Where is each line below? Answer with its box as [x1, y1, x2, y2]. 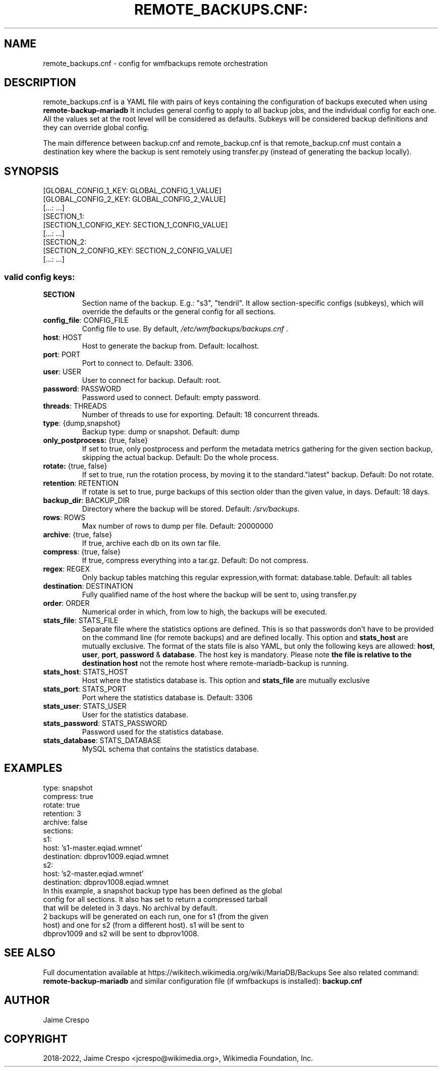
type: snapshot [43, 783, 93, 792]
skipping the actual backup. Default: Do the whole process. [82, 453, 279, 462]
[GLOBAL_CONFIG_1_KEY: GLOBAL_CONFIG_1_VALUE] [43, 186, 222, 195]
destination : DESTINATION [43, 582, 133, 591]
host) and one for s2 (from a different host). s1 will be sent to [43, 920, 245, 929]
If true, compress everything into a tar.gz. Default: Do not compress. [82, 556, 309, 565]
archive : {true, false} [43, 530, 112, 539]
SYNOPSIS [4, 164, 59, 178]
